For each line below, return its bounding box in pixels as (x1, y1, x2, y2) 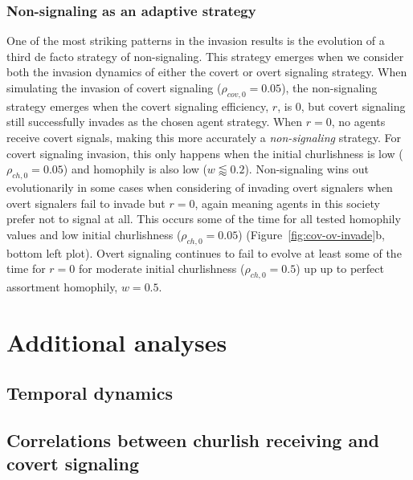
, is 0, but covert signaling (277, 97, 406, 114)
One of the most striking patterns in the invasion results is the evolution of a (6, 32, 385, 49)
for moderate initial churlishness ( (78, 260, 245, 277)
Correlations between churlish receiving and (6, 428, 379, 453)
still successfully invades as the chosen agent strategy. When (6, 113, 303, 130)
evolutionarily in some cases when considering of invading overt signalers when (6, 178, 393, 195)
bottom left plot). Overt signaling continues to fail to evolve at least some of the (6, 244, 402, 261)
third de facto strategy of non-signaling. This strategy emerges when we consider (6, 47, 404, 64)
